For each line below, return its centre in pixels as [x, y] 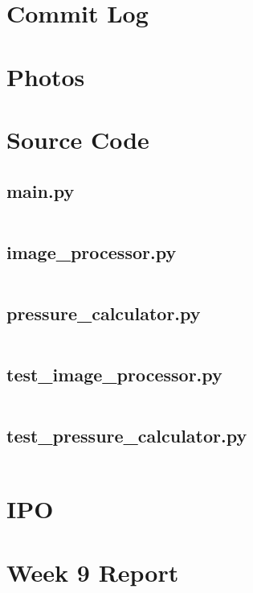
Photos [46, 76]
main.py [41, 190]
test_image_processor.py [114, 375]
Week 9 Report [93, 572]
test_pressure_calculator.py [127, 436]
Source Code [78, 139]
